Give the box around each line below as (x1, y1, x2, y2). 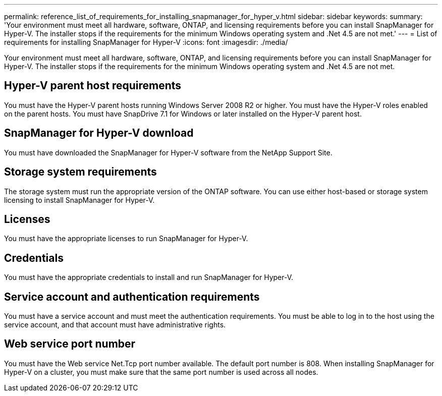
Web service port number (4, 337, 136, 351)
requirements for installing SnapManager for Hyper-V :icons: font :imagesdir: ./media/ (4, 38, 288, 46)
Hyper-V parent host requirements (4, 79, 182, 92)
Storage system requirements (4, 165, 157, 179)
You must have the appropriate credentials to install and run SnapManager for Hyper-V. (4, 273, 294, 282)
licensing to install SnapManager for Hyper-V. (4, 195, 155, 204)
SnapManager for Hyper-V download (4, 127, 194, 140)
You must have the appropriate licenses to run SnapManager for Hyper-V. (4, 234, 248, 243)
